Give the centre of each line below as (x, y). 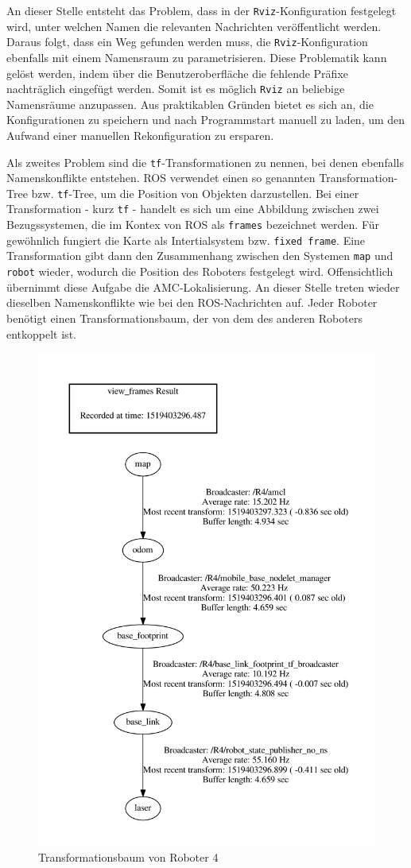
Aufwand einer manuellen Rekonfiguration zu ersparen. (140, 135)
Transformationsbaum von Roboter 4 (128, 857)
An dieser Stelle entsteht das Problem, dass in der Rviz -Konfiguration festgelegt (202, 10)
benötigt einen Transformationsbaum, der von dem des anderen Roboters (184, 318)
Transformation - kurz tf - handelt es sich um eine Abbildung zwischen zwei (193, 209)
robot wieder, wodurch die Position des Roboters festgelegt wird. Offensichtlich (200, 271)
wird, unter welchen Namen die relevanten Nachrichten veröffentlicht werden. (194, 26)
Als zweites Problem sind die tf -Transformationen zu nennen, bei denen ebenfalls (205, 162)
